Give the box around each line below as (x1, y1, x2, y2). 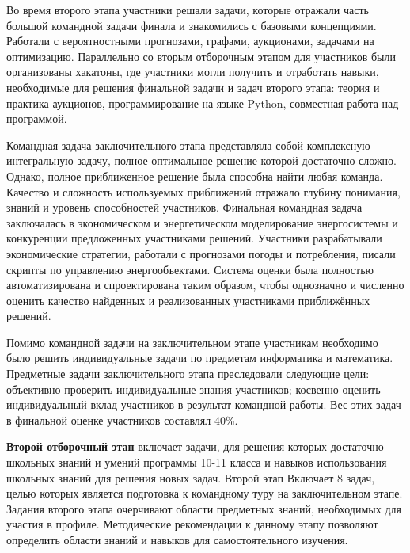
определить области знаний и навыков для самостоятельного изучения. (6, 532, 348, 547)
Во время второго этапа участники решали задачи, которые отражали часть (6, 2, 369, 17)
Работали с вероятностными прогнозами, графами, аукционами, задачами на (6, 32, 374, 49)
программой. (6, 110, 67, 127)
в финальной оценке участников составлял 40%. (6, 411, 238, 428)
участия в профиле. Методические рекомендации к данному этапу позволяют (6, 516, 378, 532)
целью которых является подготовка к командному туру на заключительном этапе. (6, 485, 403, 502)
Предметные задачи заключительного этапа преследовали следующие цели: (6, 365, 370, 382)
